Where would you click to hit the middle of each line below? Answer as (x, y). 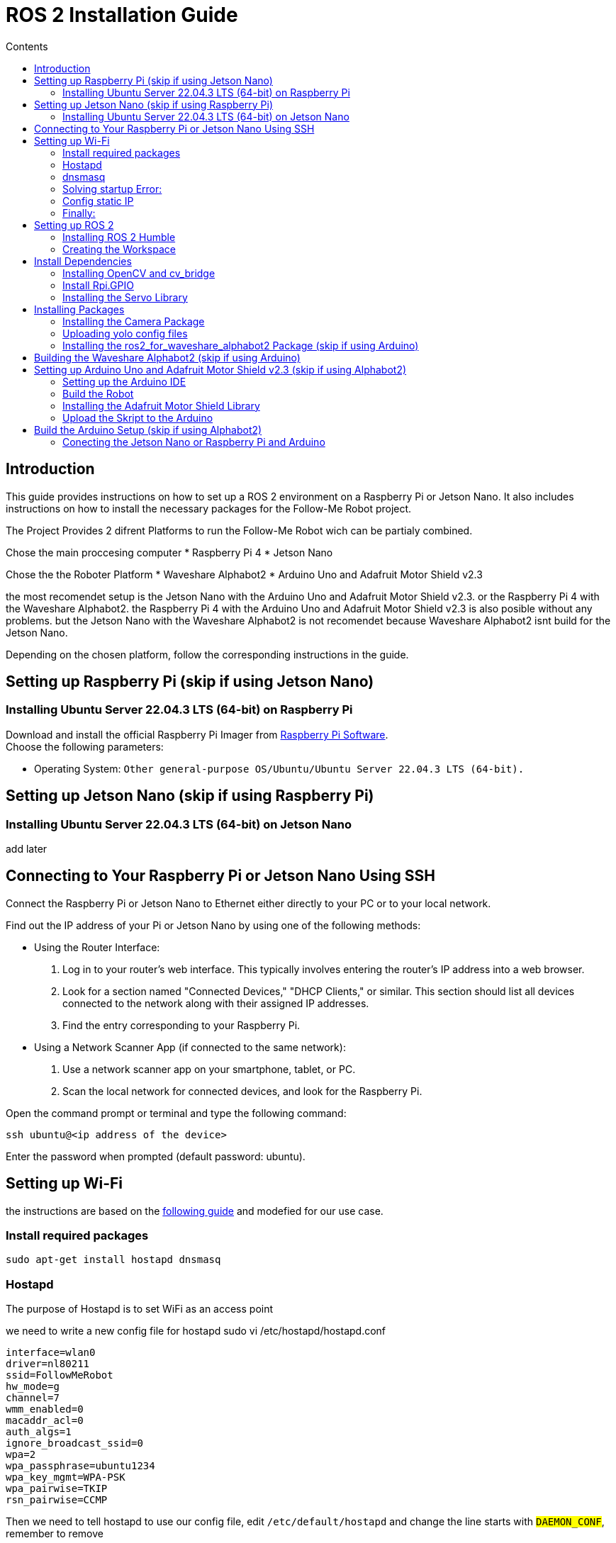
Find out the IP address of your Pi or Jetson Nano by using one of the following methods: (213, 925)
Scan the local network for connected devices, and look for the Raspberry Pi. (242, 1091)
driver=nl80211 (48, 1364)
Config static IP (98, 201)
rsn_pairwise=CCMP (57, 1500)
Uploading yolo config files (125, 333)
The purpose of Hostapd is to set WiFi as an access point (140, 1309)
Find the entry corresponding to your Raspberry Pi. (181, 1025)
